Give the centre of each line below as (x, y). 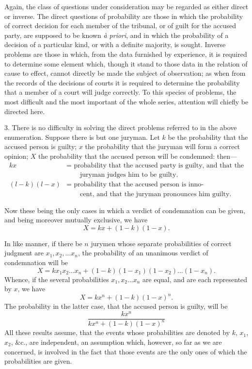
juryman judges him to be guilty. (129, 175)
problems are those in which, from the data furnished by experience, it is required (126, 54)
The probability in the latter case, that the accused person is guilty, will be (116, 306)
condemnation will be (36, 262)
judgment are (24, 253)
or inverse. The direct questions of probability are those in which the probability (124, 16)
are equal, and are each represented (195, 279)
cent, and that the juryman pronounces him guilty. (156, 194)
